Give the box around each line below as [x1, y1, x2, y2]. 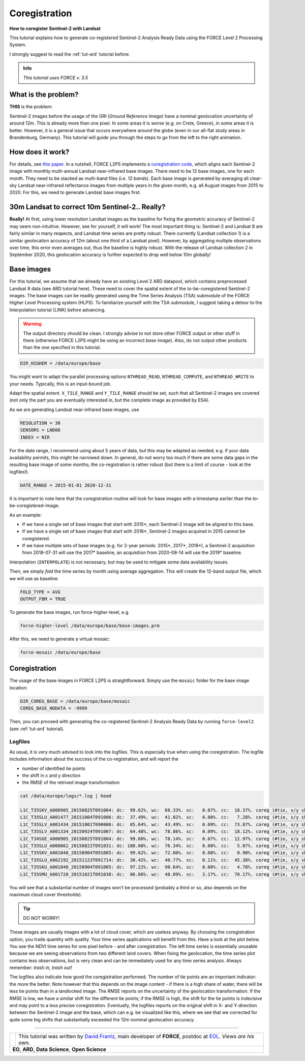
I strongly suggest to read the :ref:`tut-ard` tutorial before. [9, 51, 130, 57]
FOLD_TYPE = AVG [20, 589, 61, 595]
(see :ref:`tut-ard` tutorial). [9, 726, 65, 732]
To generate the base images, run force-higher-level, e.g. [9, 609, 130, 615]
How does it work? [9, 147, 70, 156]
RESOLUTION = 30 [20, 420, 61, 426]
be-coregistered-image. [9, 503, 60, 509]
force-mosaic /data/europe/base [20, 649, 101, 655]
